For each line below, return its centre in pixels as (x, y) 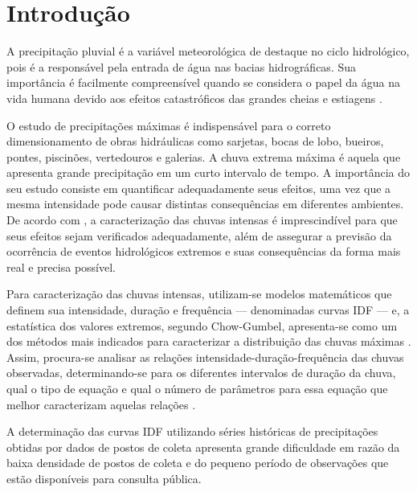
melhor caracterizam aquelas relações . (101, 404)
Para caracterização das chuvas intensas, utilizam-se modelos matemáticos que (199, 294)
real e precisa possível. (61, 266)
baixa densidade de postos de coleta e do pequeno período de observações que (198, 463)
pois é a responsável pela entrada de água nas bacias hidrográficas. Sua (182, 66)
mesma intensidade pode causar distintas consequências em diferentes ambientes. (205, 204)
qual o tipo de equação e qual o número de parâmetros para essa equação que (197, 388)
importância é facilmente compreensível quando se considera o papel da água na (203, 82)
